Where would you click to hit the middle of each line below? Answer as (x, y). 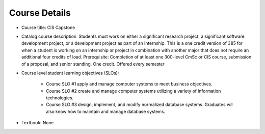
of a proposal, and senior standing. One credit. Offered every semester (93, 64)
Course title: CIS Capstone (48, 27)
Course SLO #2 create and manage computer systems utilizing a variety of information (133, 91)
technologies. (60, 98)
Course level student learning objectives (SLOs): (70, 73)
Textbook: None (38, 123)
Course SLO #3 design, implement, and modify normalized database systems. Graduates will (140, 105)
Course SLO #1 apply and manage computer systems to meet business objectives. (129, 84)
